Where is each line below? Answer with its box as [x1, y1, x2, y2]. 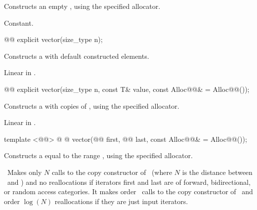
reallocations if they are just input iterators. [54, 196, 188, 206]
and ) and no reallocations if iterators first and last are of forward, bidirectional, [7, 176, 251, 187]
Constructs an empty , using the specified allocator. [4, 1, 161, 11]
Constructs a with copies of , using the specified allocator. [4, 100, 179, 111]
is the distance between [182, 167, 253, 177]
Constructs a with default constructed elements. [4, 50, 149, 61]
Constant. [4, 17, 34, 28]
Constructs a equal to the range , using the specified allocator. [4, 150, 193, 161]
